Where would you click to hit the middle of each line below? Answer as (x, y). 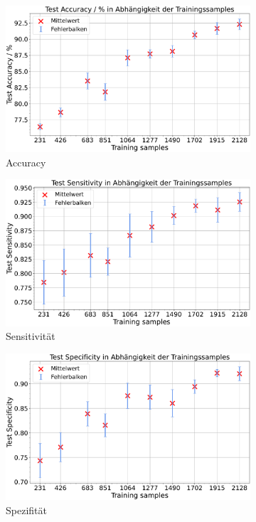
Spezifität (26, 510)
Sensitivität (31, 336)
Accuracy (26, 162)
